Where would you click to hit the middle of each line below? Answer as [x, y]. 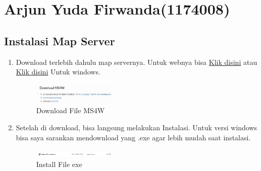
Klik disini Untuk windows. [58, 72]
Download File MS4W [70, 110]
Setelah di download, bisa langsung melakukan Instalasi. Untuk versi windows [137, 127]
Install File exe [59, 164]
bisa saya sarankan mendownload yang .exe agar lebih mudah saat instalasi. [133, 137]
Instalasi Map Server [60, 40]
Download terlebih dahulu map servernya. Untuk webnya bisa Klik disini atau [137, 62]
